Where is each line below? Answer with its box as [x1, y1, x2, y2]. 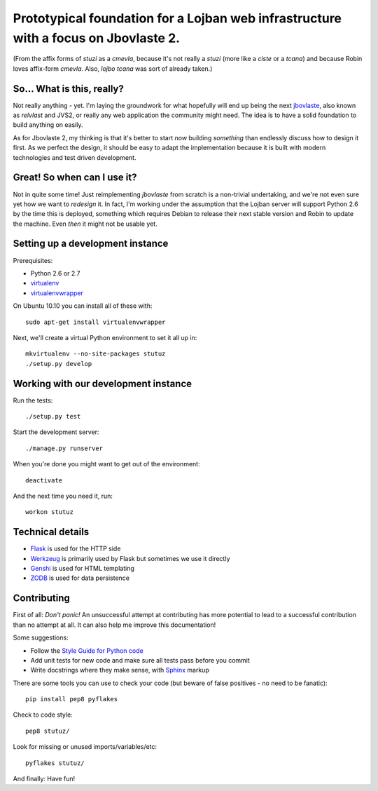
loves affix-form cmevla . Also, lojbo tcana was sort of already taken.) [13, 64, 213, 73]
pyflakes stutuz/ [25, 759, 85, 767]
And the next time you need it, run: [13, 492, 113, 500]
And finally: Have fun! [13, 775, 76, 783]
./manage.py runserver [25, 444, 104, 452]
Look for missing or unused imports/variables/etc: [13, 743, 157, 751]
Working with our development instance [13, 377, 192, 389]
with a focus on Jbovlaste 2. [13, 30, 181, 46]
